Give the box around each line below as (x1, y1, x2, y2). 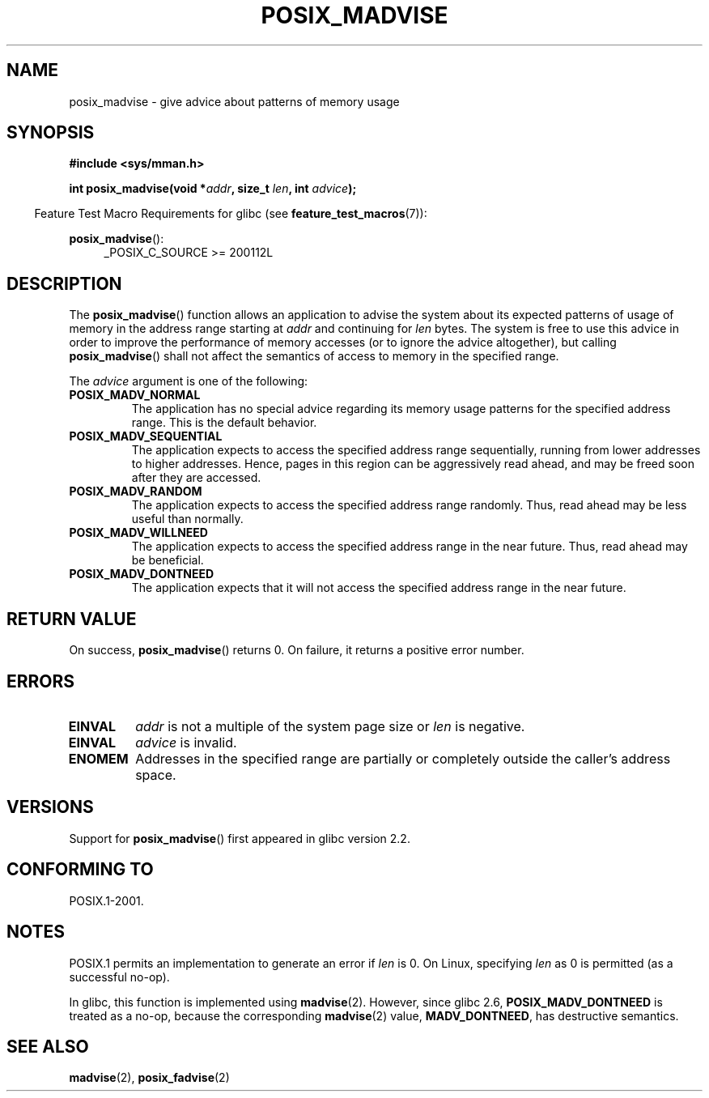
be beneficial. (131, 553, 204, 568)
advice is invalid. (135, 734, 237, 751)
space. (135, 766, 176, 783)
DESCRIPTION (6, 273, 122, 294)
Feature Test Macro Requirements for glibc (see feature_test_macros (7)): (34, 206, 427, 221)
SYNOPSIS (6, 122, 95, 143)
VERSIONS (6, 797, 94, 818)
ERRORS (6, 670, 75, 692)
